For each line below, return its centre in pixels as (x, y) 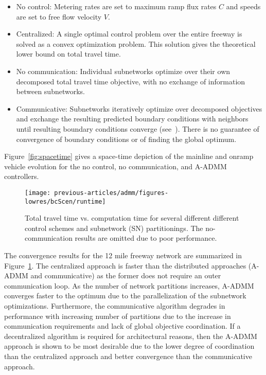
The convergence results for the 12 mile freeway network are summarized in (123, 255)
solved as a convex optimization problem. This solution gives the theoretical (136, 43)
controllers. (22, 176)
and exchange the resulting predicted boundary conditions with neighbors (132, 119)
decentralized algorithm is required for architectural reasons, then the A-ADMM (131, 336)
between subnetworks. (50, 91)
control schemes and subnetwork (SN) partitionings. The (114, 228)
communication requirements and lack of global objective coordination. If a (122, 326)
